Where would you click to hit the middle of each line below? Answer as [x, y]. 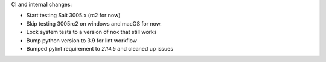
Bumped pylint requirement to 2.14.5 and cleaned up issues [100, 48]
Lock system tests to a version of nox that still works [91, 32]
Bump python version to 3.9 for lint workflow [82, 40]
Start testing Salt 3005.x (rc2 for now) [73, 15]
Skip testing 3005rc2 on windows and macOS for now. [94, 23]
